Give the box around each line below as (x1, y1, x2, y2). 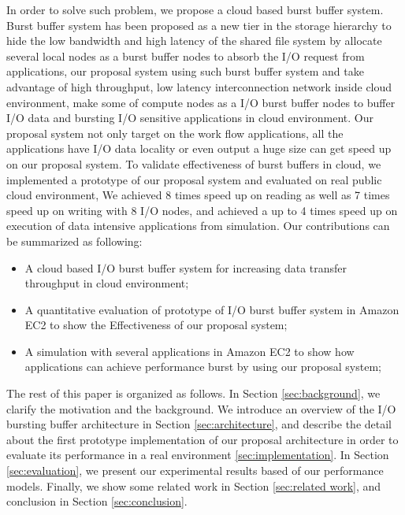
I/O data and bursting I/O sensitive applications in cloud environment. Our (6, 109, 373, 126)
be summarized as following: (6, 232, 143, 249)
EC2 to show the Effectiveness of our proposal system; (24, 317, 288, 333)
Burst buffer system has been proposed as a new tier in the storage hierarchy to (6, 17, 392, 33)
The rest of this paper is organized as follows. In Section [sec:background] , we (6, 385, 381, 402)
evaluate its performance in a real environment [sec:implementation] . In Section (6, 446, 389, 463)
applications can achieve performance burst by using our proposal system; (24, 358, 381, 375)
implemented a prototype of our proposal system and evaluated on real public (6, 171, 382, 187)
